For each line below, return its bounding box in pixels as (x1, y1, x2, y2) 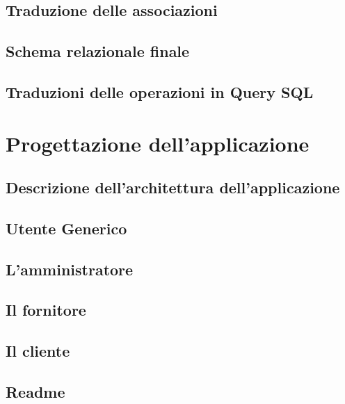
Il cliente (6, 340, 70, 362)
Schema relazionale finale (6, 40, 190, 62)
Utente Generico (6, 217, 127, 239)
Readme (6, 381, 65, 403)
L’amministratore (6, 258, 134, 280)
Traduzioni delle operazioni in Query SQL (6, 81, 314, 102)
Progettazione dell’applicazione (6, 129, 310, 157)
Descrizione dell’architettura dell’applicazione (6, 177, 340, 198)
